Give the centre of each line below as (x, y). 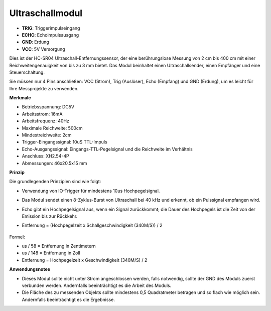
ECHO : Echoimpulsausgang (50, 35)
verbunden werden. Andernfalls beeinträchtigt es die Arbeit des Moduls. (97, 285)
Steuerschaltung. (27, 72)
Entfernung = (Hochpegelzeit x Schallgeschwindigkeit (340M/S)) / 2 (92, 225)
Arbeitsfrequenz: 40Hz (46, 121)
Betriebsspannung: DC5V (48, 107)
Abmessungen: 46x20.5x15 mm (54, 163)
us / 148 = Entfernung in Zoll (51, 253)
